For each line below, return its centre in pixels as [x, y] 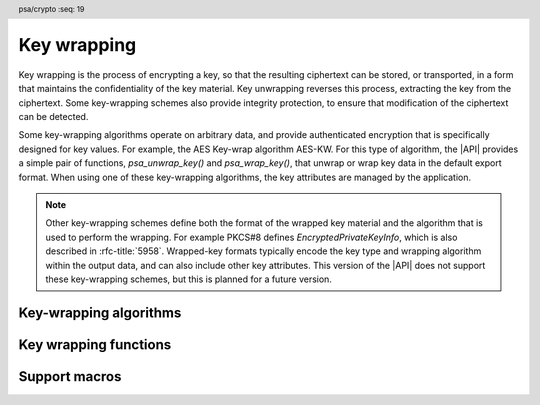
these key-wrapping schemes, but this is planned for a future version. [188, 279]
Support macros [70, 376]
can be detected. [53, 117]
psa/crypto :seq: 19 [51, 9]
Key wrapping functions [95, 344]
